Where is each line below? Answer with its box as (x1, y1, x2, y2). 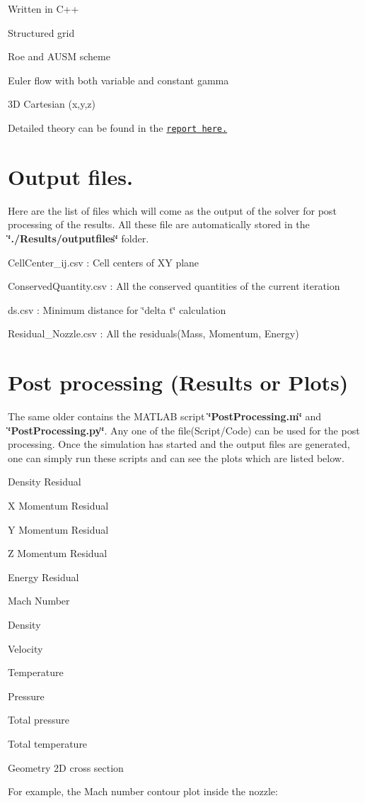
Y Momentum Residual (8, 522, 109, 537)
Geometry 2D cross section (8, 760, 124, 775)
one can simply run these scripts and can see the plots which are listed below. (8, 450, 344, 465)
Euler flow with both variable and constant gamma (8, 72, 229, 87)
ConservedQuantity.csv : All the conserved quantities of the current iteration (8, 279, 340, 293)
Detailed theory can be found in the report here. (8, 120, 228, 135)
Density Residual (8, 474, 81, 489)
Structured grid (8, 25, 75, 40)
